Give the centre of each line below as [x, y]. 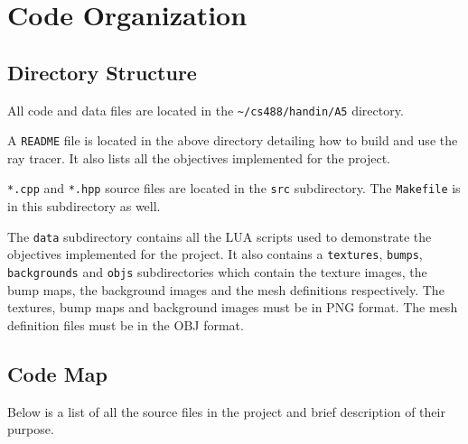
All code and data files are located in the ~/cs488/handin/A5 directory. [206, 110]
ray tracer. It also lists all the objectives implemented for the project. [199, 157]
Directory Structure [102, 72]
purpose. [31, 429]
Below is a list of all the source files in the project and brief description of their [226, 411]
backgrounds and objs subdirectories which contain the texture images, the [217, 272]
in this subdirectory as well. [84, 206]
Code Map [57, 373]
